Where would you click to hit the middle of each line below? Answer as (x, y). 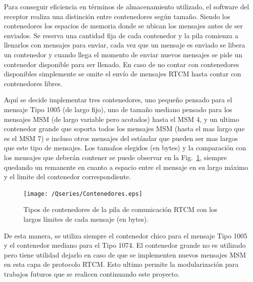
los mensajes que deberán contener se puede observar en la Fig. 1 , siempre (116, 157)
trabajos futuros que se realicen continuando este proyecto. (92, 273)
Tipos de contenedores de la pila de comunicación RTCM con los (120, 209)
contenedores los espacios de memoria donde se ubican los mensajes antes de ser (124, 26)
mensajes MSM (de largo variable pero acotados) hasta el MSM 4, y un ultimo (122, 119)
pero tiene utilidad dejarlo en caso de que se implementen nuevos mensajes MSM (125, 254)
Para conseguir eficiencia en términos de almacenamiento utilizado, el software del (126, 6)
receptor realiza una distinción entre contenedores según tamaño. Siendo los (117, 16)
